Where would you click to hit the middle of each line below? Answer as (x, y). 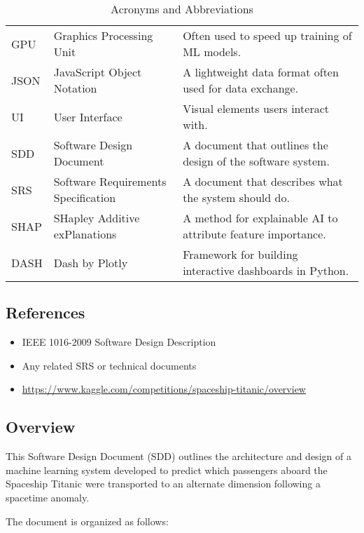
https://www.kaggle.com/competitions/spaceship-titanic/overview (164, 389)
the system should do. (236, 197)
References (45, 312)
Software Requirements (110, 181)
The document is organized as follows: (87, 521)
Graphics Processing (103, 35)
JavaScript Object (98, 72)
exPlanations (85, 234)
